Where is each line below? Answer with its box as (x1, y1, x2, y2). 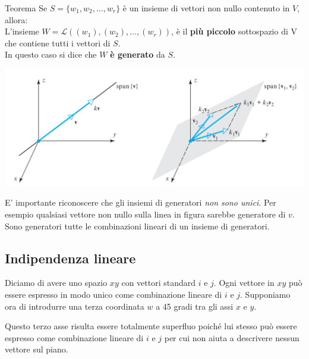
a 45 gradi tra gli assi (156, 300, 234, 312)
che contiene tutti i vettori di (5, 36, 111, 49)
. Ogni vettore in (213, 276, 275, 289)
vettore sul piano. (5, 343, 68, 355)
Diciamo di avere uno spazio (5, 276, 108, 289)
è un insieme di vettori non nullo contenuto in (122, 2, 290, 14)
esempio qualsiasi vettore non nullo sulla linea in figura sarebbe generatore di (5, 208, 286, 221)
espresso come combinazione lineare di (5, 331, 144, 344)
